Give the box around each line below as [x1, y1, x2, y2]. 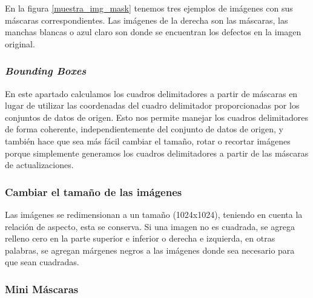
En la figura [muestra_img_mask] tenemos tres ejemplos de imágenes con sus [5, 2, 293, 14]
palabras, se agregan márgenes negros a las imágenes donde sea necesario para [5, 243, 295, 256]
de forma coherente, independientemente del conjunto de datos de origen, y [5, 123, 283, 135]
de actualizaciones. [5, 158, 74, 171]
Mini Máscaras [5, 281, 79, 296]
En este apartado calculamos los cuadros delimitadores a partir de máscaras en [5, 87, 298, 100]
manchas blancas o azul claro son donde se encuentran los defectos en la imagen [5, 25, 301, 38]
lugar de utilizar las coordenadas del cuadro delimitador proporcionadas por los [5, 99, 300, 112]
